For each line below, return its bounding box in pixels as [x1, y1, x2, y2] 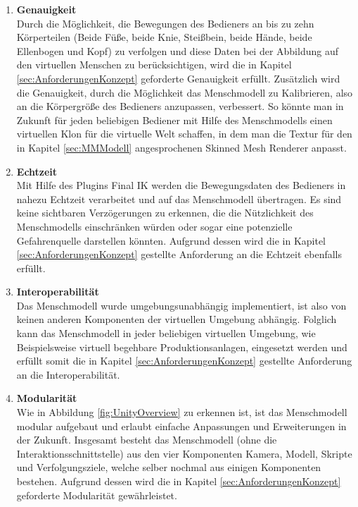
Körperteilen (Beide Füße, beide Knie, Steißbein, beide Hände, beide [16, 30, 312, 44]
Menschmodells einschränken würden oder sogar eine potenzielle [16, 219, 293, 233]
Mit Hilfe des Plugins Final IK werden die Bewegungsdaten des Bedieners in [16, 178, 346, 193]
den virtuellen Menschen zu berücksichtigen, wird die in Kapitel [16, 57, 292, 72]
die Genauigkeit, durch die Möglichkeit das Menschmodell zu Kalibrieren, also [16, 85, 353, 99]
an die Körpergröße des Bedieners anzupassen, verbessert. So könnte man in [16, 99, 344, 114]
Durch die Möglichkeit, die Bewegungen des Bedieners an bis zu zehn [16, 16, 314, 30]
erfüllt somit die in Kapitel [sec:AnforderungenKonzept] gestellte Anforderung [16, 353, 352, 368]
